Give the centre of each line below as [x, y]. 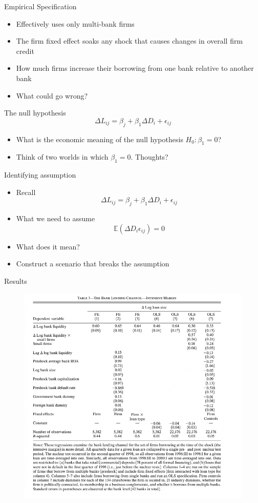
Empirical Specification [40, 6]
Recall [26, 192]
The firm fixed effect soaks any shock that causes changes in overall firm [130, 41]
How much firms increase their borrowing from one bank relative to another [135, 68]
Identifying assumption [40, 175]
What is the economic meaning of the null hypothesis [100, 139]
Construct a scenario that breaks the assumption [93, 264]
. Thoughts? [149, 157]
